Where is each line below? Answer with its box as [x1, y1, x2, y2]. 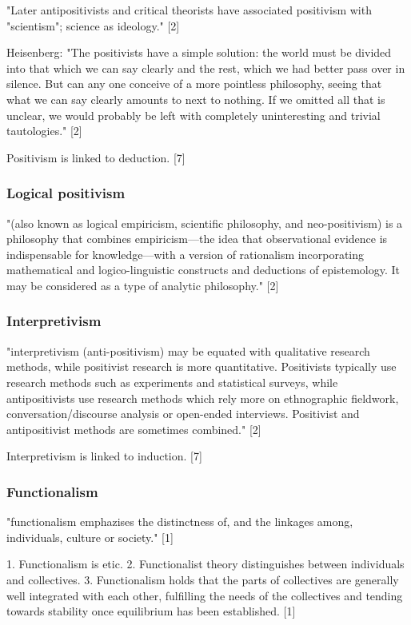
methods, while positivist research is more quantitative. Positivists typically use [6, 358, 397, 375]
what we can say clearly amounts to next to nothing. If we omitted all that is [6, 90, 385, 107]
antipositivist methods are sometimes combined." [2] [6, 420, 261, 437]
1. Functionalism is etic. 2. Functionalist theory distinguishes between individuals [6, 555, 405, 572]
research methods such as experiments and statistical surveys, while [6, 373, 338, 390]
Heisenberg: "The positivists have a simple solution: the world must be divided [6, 44, 392, 61]
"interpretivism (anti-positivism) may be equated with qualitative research [6, 342, 370, 359]
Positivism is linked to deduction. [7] [6, 149, 186, 165]
